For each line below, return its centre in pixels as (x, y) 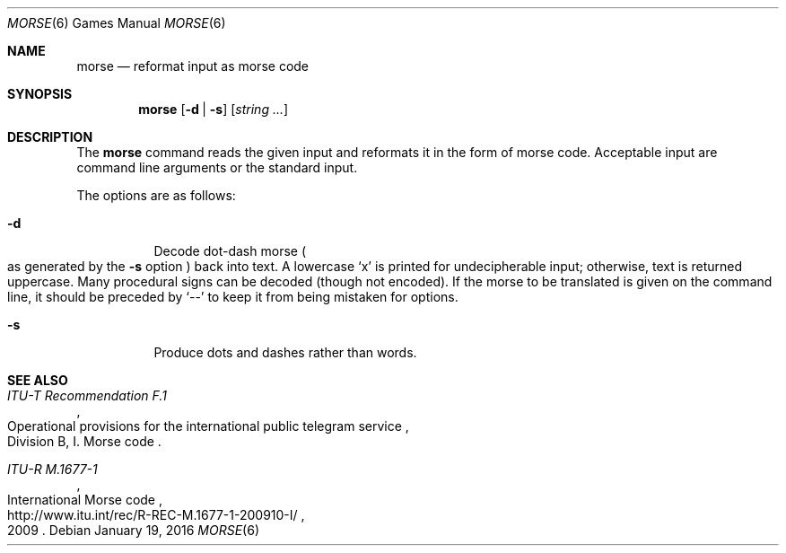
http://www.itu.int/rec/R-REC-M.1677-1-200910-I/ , (156, 515)
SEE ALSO (38, 380)
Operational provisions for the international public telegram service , (208, 426)
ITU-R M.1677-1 (52, 469)
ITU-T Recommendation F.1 (87, 395)
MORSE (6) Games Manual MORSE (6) (117, 23)
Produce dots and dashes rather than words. (285, 352)
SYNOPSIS (40, 94)
